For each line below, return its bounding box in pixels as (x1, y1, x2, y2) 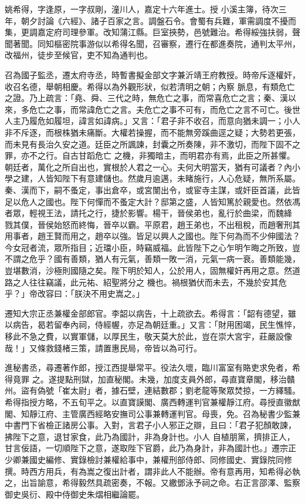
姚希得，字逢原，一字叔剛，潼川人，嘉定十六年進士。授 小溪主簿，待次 (5, 3, 279, 15)
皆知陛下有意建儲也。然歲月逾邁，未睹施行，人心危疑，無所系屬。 (45, 172, 300, 184)
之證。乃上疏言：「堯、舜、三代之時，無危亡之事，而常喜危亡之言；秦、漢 (5, 92, 288, 104)
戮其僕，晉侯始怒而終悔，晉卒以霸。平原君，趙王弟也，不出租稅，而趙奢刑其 (5, 218, 300, 230)
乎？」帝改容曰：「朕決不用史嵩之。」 (5, 287, 144, 300)
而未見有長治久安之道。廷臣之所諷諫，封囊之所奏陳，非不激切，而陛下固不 (5, 137, 292, 150)
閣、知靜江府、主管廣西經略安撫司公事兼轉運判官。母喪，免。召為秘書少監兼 (5, 407, 300, 419)
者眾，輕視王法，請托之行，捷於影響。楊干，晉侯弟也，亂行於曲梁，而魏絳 (5, 207, 292, 219)
